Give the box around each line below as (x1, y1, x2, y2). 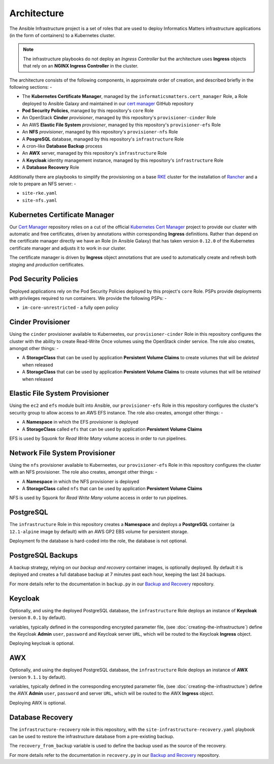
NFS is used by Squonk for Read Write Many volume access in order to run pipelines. (9, 495, 188, 501)
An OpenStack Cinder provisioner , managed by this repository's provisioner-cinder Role (22, 115, 216, 121)
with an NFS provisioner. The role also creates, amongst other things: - (9, 469, 157, 475)
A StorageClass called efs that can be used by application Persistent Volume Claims (22, 426, 202, 432)
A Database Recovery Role (22, 164, 80, 170)
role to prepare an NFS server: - (9, 181, 76, 187)
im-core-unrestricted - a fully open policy (22, 304, 119, 310)
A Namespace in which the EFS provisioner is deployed (22, 419, 139, 425)
